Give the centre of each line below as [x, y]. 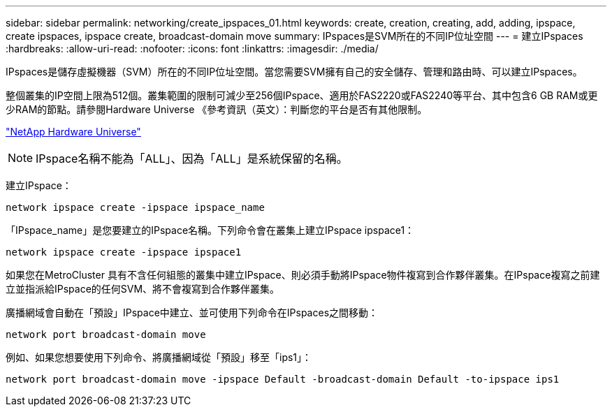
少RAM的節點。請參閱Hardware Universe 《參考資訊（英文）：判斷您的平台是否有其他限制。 [217, 109]
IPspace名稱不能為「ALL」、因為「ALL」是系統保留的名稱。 [192, 159]
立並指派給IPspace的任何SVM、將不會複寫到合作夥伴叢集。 [143, 289]
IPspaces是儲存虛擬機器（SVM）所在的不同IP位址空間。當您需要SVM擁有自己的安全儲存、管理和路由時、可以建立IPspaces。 [294, 72]
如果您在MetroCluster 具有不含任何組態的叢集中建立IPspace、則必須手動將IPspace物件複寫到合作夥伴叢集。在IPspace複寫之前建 [303, 275]
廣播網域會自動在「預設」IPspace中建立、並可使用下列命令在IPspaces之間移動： [192, 312]
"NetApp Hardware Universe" [73, 132]
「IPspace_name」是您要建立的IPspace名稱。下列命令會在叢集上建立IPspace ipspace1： [210, 230]
